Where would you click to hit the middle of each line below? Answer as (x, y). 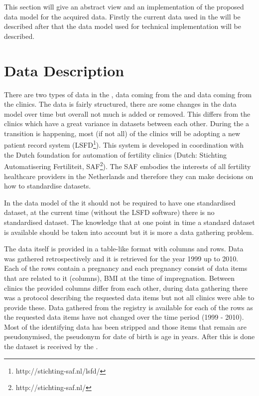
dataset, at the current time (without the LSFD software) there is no (109, 212)
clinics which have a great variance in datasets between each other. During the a (127, 123)
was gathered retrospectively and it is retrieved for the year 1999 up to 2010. (121, 258)
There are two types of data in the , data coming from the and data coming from (128, 94)
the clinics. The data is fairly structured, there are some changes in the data (120, 104)
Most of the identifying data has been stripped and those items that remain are (126, 326)
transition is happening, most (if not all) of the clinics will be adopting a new (122, 133)
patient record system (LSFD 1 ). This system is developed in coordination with (124, 144)
